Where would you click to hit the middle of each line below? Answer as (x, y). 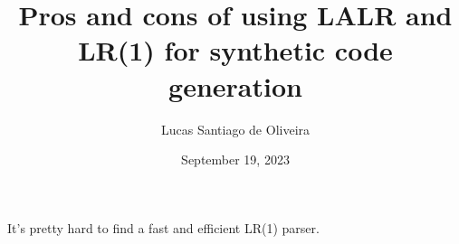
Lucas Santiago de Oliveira (235, 129)
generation (235, 85)
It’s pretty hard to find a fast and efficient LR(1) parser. (163, 227)
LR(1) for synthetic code (235, 50)
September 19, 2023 (235, 160)
